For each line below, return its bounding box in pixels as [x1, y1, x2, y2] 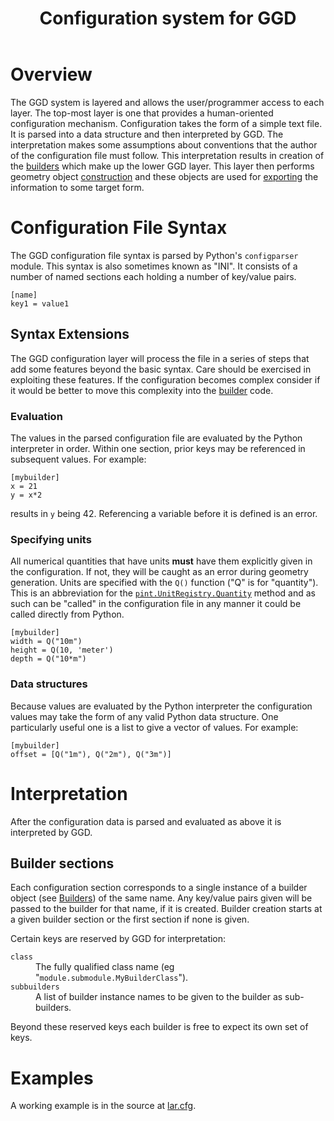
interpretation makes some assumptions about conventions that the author [10, 138, 318, 151]
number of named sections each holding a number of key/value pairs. [10, 270, 297, 282]
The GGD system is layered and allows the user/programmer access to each [10, 96, 325, 108]
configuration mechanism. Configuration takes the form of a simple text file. [10, 117, 323, 129]
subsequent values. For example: [10, 453, 147, 465]
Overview [10, 63, 93, 86]
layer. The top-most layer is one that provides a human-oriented [10, 107, 274, 119]
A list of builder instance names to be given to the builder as [35, 991, 283, 1003]
